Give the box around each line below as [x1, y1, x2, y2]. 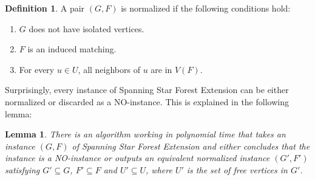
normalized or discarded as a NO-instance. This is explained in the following [5, 95, 289, 108]
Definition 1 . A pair [5, 2, 85, 14]
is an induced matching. [27, 43, 117, 55]
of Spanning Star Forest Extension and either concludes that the [72, 139, 310, 152]
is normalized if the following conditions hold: [121, 2, 291, 14]
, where [146, 163, 172, 176]
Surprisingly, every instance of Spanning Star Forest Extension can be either [5, 83, 289, 96]
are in [151, 63, 172, 75]
